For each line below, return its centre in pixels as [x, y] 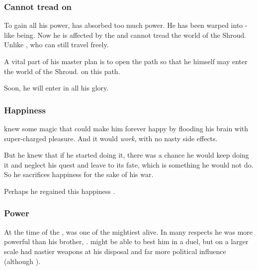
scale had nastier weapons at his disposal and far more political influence [115, 251]
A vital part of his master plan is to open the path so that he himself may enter [126, 61]
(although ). [22, 261]
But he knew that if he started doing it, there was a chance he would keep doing [127, 155]
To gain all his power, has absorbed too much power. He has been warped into [124, 25]
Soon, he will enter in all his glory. [56, 88]
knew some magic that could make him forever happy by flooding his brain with [126, 128]
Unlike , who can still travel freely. [56, 45]
